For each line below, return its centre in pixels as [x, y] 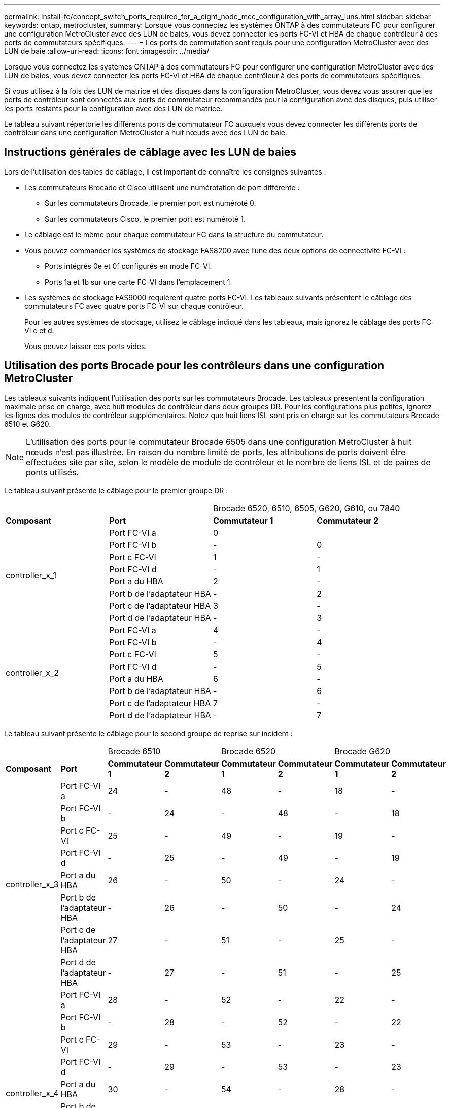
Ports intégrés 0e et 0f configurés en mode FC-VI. [128, 266]
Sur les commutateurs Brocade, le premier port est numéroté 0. [150, 203]
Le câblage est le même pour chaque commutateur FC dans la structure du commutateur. [174, 234]
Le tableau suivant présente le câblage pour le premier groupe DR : [116, 490]
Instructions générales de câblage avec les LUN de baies [150, 152]
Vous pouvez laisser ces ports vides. [86, 346]
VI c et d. [39, 330]
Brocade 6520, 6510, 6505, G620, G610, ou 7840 [306, 508]
